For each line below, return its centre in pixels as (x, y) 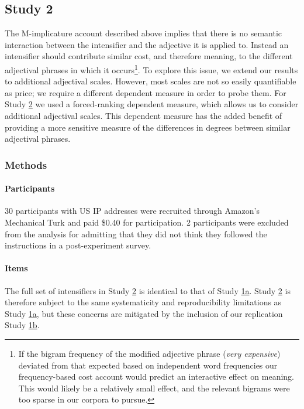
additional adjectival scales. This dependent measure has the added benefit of (144, 116)
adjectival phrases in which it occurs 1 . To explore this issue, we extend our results (151, 69)
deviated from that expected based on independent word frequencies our (148, 365)
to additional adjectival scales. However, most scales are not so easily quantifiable (151, 81)
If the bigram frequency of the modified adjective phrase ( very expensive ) (149, 353)
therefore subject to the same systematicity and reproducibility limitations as (143, 302)
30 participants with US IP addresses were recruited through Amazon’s (132, 211)
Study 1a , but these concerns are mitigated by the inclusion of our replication (144, 313)
